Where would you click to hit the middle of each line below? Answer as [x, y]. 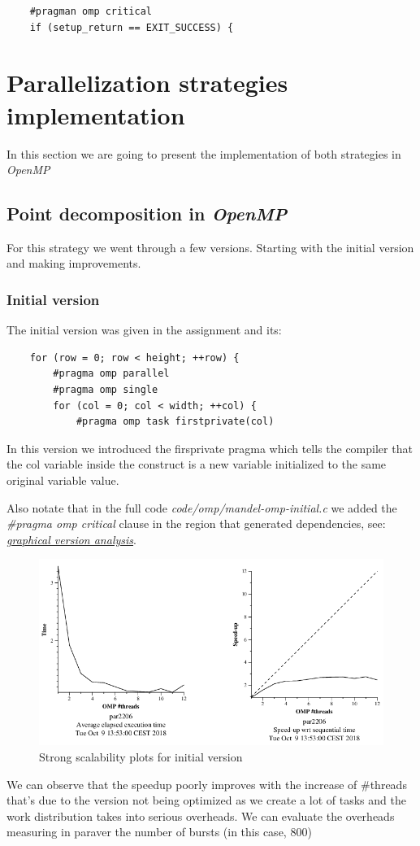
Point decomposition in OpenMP [147, 214]
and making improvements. [74, 263]
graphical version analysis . [71, 539]
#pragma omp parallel [111, 374]
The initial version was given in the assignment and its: [144, 330]
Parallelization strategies [147, 83]
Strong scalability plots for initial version [141, 756]
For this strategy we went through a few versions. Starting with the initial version [210, 247]
